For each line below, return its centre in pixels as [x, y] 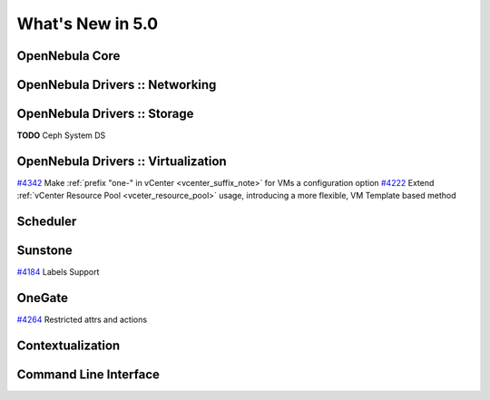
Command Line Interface [88, 375]
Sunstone [44, 251]
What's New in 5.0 [88, 24]
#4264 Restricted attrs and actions [82, 320]
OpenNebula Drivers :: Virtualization [122, 161]
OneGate [42, 298]
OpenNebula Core [69, 56]
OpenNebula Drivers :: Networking [117, 85]
